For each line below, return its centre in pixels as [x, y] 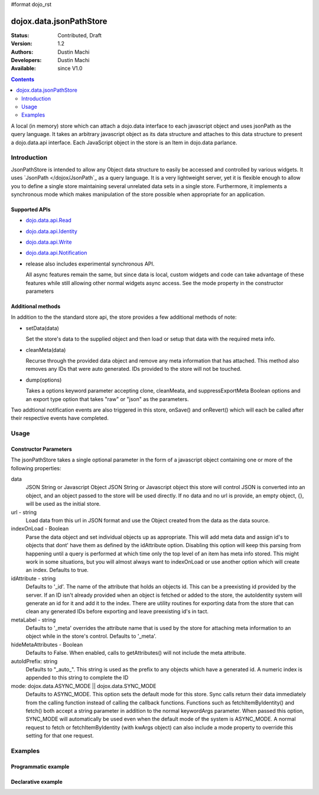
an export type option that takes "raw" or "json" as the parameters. [107, 399]
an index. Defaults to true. [57, 570]
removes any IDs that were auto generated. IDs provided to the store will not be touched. [134, 369]
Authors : [22, 52]
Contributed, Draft [79, 35]
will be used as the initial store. [63, 504]
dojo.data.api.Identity [52, 231]
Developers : [26, 60]
